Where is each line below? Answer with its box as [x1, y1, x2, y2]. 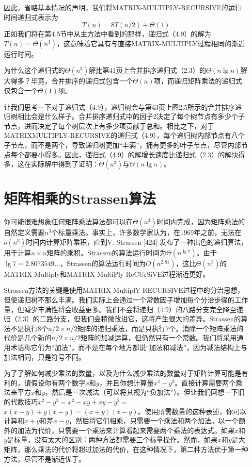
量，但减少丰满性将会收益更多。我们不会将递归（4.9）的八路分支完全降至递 [4, 304, 243, 314]
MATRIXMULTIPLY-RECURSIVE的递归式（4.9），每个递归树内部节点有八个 [4, 130, 245, 140]
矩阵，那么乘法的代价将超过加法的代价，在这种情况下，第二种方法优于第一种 [4, 444, 248, 454]
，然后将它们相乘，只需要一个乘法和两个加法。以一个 [69, 416, 239, 426]
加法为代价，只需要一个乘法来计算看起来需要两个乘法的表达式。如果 [17, 425, 235, 435]
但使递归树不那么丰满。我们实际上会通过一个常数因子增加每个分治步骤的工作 [4, 295, 248, 305]
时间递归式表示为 [4, 12, 58, 22]
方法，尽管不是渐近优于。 [4, 453, 85, 464]
